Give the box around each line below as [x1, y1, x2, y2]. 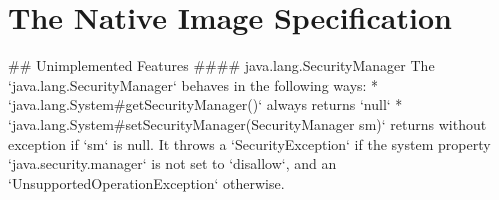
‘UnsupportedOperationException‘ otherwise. [8, 172, 285, 193]
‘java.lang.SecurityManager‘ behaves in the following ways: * [8, 74, 379, 95]
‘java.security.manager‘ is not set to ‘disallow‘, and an [8, 153, 337, 174]
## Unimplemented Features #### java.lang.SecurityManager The [8, 55, 435, 76]
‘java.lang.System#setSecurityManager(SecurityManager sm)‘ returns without [8, 113, 487, 134]
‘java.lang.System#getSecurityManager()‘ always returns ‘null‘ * [8, 94, 403, 115]
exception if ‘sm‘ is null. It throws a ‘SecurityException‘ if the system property [8, 133, 491, 154]
